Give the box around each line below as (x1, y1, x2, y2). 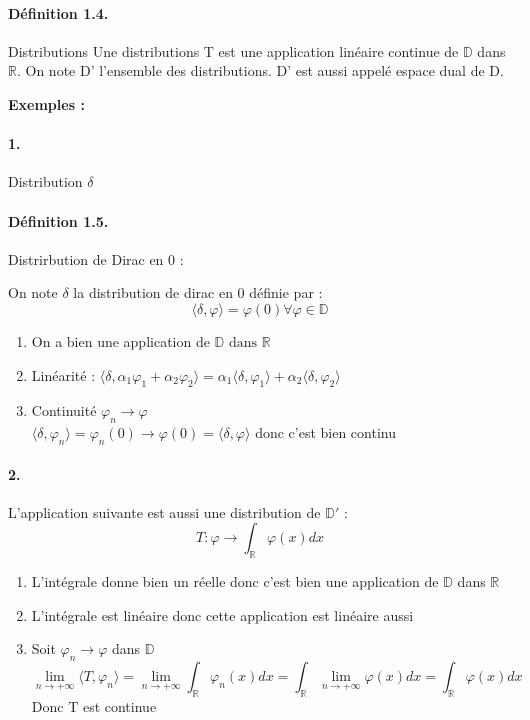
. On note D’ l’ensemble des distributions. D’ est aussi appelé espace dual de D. (16, 60, 504, 81)
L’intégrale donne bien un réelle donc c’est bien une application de (31, 571, 439, 592)
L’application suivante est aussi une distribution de (8, 501, 321, 522)
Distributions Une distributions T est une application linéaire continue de (8, 40, 459, 61)
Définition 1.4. (8, 2, 109, 23)
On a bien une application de (31, 330, 210, 351)
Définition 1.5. (8, 210, 109, 231)
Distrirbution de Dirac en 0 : (8, 248, 184, 269)
